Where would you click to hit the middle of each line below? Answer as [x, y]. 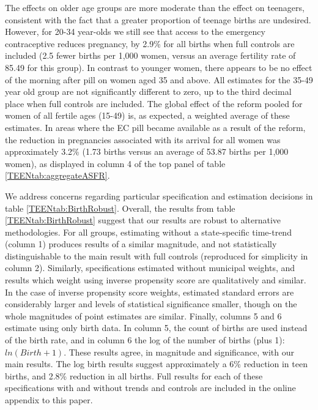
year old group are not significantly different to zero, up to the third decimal [148, 91]
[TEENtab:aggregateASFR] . [57, 175]
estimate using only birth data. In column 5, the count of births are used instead [156, 328]
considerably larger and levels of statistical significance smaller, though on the [151, 304]
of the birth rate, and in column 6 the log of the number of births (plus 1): [145, 340]
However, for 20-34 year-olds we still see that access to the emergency [135, 32]
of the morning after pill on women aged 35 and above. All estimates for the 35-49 [159, 79]
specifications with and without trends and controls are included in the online [150, 388]
